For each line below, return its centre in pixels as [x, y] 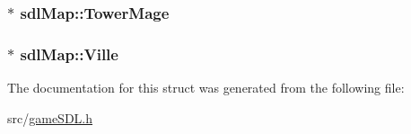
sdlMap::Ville [69, 54]
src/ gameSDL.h [50, 117]
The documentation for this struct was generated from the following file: [206, 88]
